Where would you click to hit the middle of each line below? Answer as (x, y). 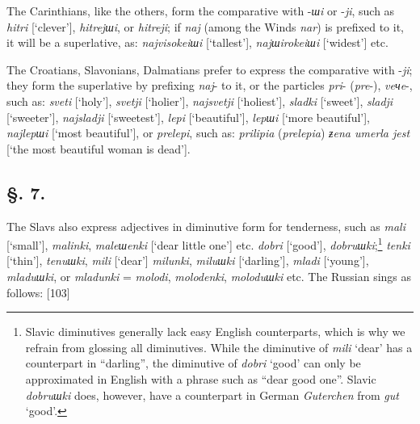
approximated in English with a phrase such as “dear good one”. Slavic (201, 378)
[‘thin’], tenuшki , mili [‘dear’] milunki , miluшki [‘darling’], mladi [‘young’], (188, 260)
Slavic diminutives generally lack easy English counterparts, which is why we (215, 332)
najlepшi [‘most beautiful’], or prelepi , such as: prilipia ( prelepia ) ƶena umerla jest (208, 133)
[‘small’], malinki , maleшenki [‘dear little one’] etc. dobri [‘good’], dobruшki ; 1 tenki (208, 243)
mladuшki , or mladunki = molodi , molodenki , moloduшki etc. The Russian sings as (209, 276)
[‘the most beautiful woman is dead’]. (99, 148)
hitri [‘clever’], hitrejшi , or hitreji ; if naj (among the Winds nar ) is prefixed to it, (205, 26)
